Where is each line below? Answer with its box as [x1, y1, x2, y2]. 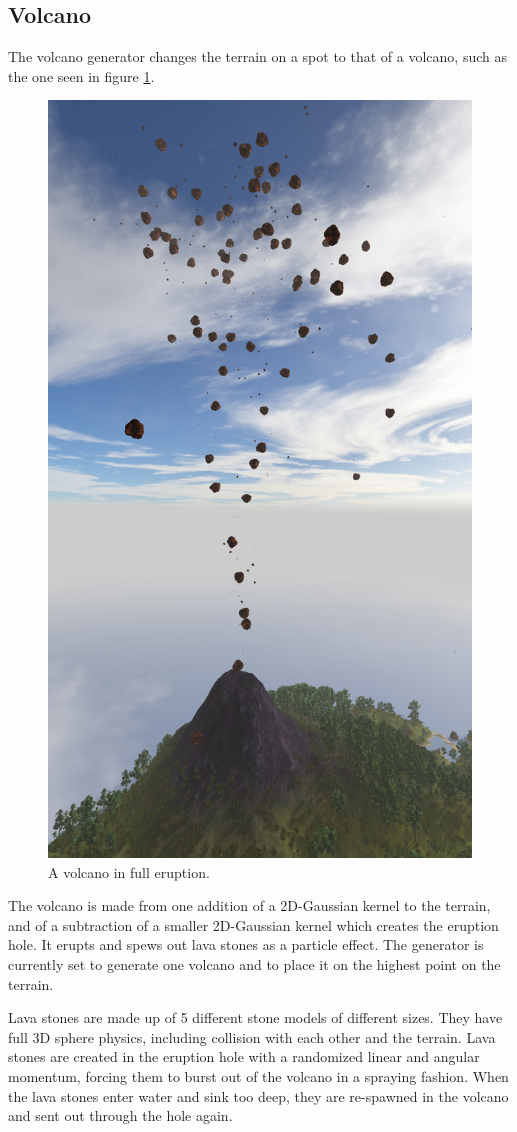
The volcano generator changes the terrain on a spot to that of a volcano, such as [8, 46, 507, 67]
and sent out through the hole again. [8, 1105, 233, 1126]
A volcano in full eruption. [48, 861, 210, 882]
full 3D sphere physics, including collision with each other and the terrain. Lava [8, 1026, 496, 1047]
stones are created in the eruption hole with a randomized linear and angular [8, 1046, 480, 1067]
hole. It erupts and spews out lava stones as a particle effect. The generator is [8, 934, 484, 955]
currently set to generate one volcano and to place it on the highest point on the [8, 954, 501, 975]
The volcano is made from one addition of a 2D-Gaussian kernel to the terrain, [8, 895, 491, 916]
